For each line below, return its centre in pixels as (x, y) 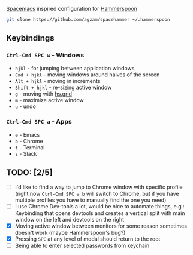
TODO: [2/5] (29, 173)
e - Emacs (27, 134)
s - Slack (26, 153)
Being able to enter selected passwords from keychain (82, 245)
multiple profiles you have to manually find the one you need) (91, 200)
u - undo (25, 106)
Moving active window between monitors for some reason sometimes (101, 226)
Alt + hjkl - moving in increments (58, 81)
